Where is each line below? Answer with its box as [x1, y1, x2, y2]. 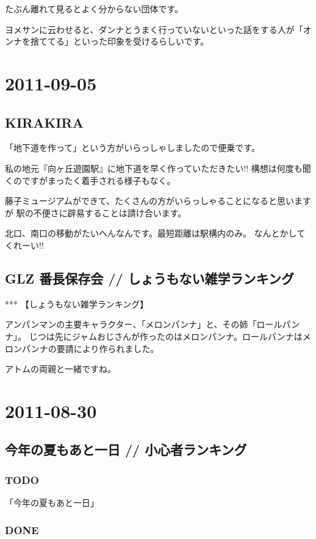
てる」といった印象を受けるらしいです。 [47, 35, 209, 48]
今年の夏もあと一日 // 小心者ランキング [5, 440, 247, 459]
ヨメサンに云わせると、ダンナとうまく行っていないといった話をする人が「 [5, 23, 303, 35]
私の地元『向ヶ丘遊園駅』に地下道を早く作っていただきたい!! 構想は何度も [5, 161, 303, 174]
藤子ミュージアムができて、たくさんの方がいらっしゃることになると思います [5, 194, 312, 207]
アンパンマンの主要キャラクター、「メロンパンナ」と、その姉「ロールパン [5, 318, 300, 331]
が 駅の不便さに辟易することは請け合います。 [5, 206, 187, 219]
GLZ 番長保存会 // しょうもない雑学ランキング [5, 268, 294, 287]
